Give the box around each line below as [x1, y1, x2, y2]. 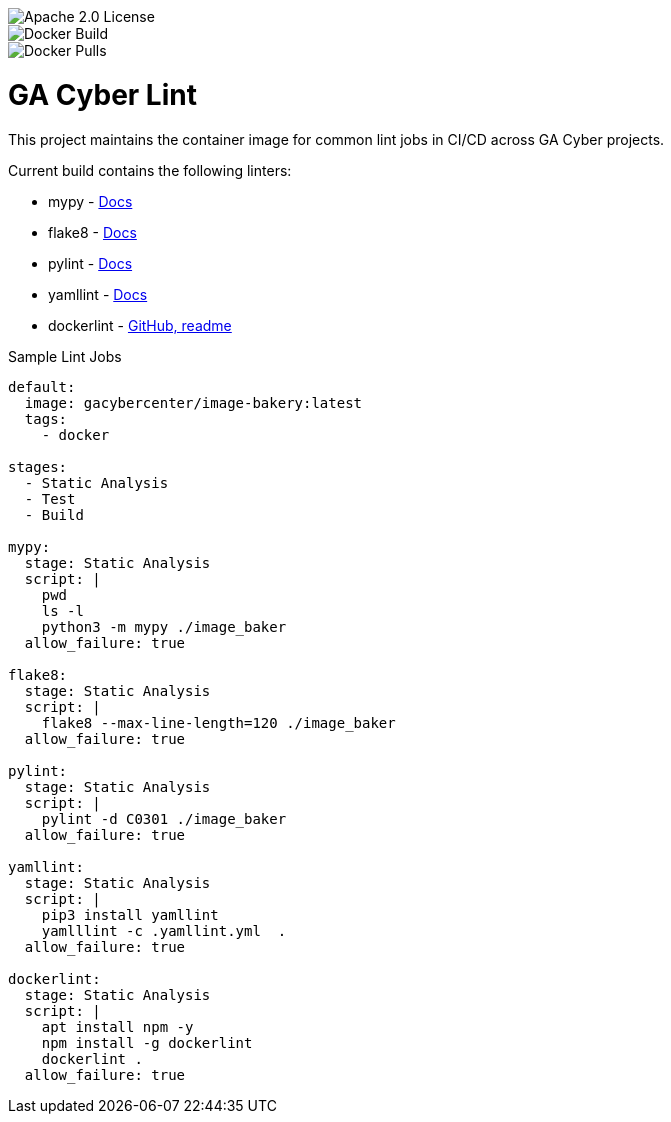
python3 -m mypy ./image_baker [41, 618, 287, 635]
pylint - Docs [48, 254, 133, 272]
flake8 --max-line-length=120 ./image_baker [41, 714, 396, 731]
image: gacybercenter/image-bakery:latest [24, 394, 363, 411]
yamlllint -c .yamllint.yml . [41, 922, 287, 939]
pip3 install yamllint [41, 906, 219, 923]
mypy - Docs [48, 192, 133, 210]
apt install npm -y [41, 1018, 194, 1035]
